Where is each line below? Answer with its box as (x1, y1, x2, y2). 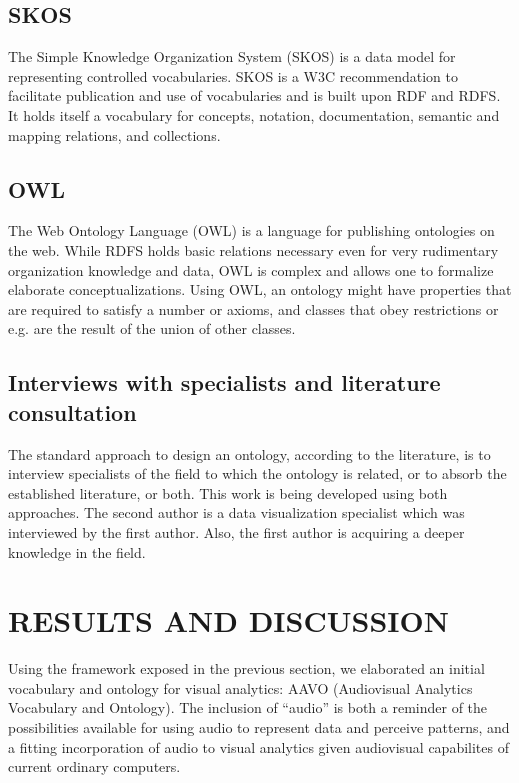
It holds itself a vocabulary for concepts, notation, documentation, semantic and (8, 104, 500, 125)
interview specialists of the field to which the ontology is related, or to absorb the (8, 463, 507, 484)
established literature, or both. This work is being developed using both (8, 482, 448, 503)
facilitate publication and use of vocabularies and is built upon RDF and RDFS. (8, 85, 501, 106)
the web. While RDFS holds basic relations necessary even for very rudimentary (8, 239, 499, 260)
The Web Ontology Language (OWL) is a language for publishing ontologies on (8, 220, 495, 241)
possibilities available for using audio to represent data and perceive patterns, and (8, 717, 510, 737)
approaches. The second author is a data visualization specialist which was (8, 502, 465, 523)
